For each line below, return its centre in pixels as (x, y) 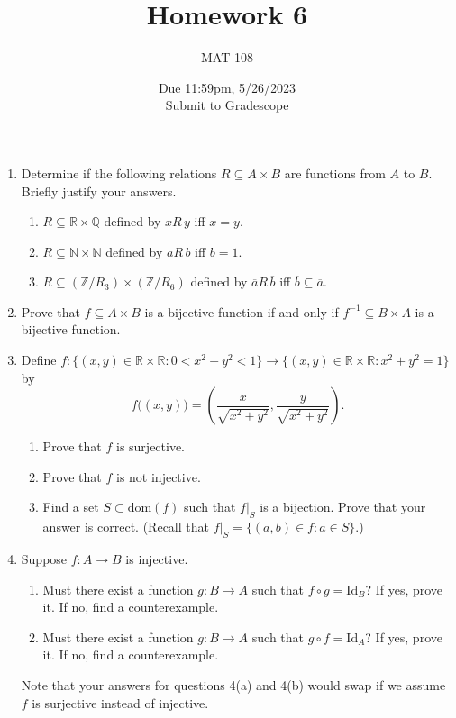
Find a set (71, 507)
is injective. (157, 559)
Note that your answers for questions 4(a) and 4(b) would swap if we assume (233, 685)
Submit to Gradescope (227, 105)
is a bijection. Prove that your (343, 507)
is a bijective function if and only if (242, 311)
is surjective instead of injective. (120, 702)
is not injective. (158, 476)
